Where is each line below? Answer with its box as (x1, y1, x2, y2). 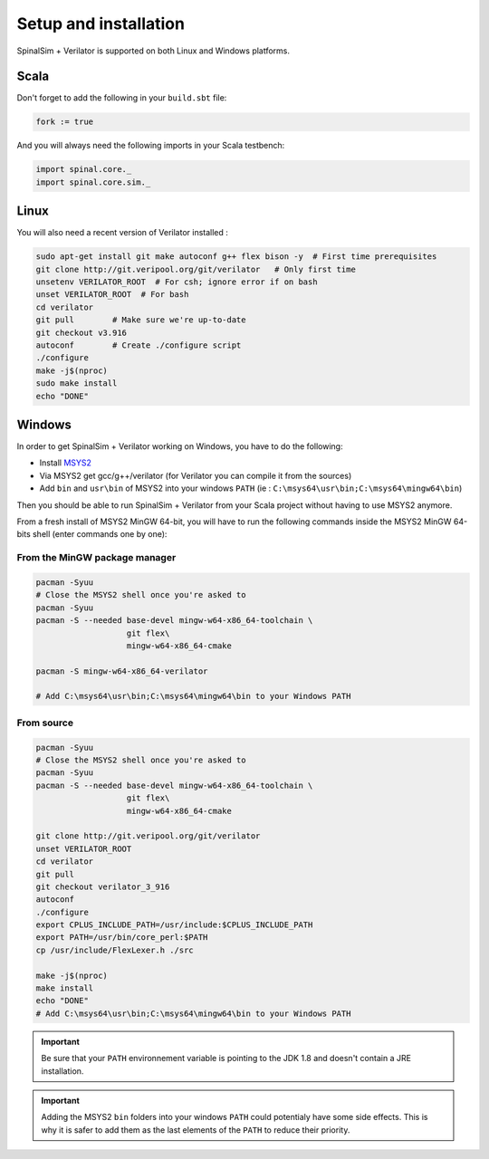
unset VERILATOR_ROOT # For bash (35, 290, 189, 300)
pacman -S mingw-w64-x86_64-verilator (35, 666, 208, 676)
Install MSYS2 (39, 457, 92, 468)
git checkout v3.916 (35, 327, 127, 338)
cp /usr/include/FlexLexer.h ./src (35, 944, 194, 955)
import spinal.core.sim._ (35, 177, 151, 187)
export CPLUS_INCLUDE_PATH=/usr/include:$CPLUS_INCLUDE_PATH (35, 920, 313, 930)
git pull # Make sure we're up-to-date (35, 315, 246, 325)
